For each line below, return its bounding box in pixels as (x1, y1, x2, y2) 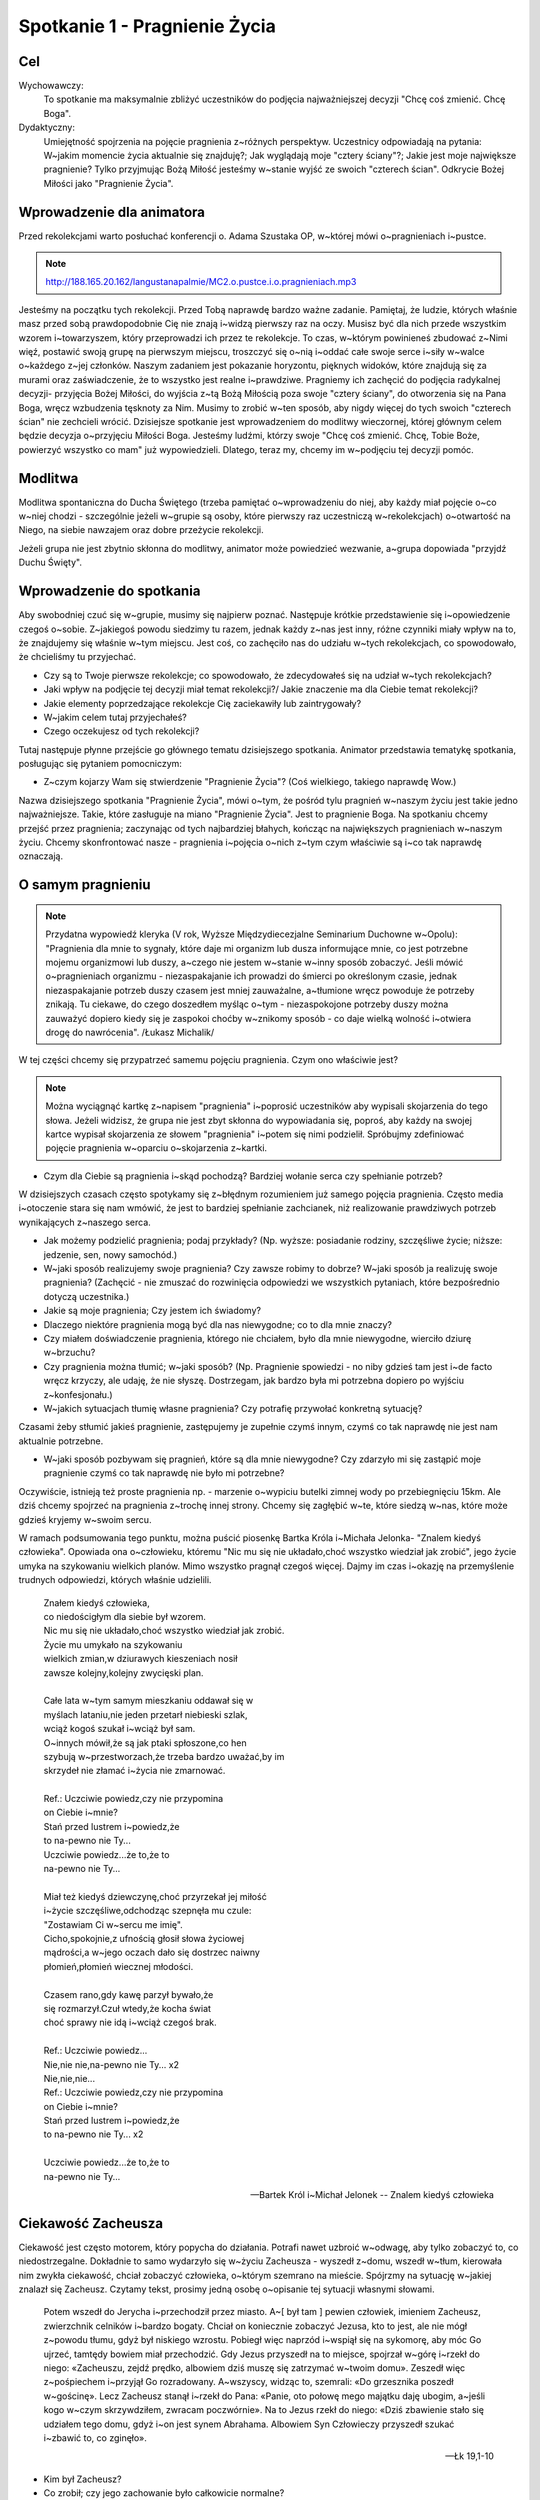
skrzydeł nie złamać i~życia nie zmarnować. (43, 1765, 226, 1777)
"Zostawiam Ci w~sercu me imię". (43, 1918, 184, 1930)
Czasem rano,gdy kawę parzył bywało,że (43, 1988, 214, 2000)
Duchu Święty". (18, 556, 82, 569)
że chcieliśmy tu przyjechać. (18, 651, 137, 663)
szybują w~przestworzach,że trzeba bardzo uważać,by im (43, 1750, 285, 1762)
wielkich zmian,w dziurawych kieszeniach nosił (43, 1653, 238, 1665)
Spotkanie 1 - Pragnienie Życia (18, 15, 277, 37)
